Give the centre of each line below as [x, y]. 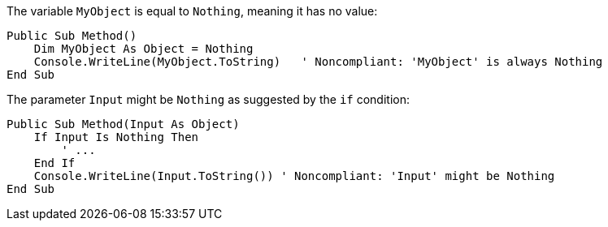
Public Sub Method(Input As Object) [123, 124]
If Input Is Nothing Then [116, 137]
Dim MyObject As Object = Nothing [143, 49]
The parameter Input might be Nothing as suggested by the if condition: [208, 99]
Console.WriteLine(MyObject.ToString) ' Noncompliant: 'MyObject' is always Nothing [318, 62]
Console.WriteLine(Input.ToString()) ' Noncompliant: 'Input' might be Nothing [294, 176]
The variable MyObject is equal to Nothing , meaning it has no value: [192, 11]
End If [54, 163]
